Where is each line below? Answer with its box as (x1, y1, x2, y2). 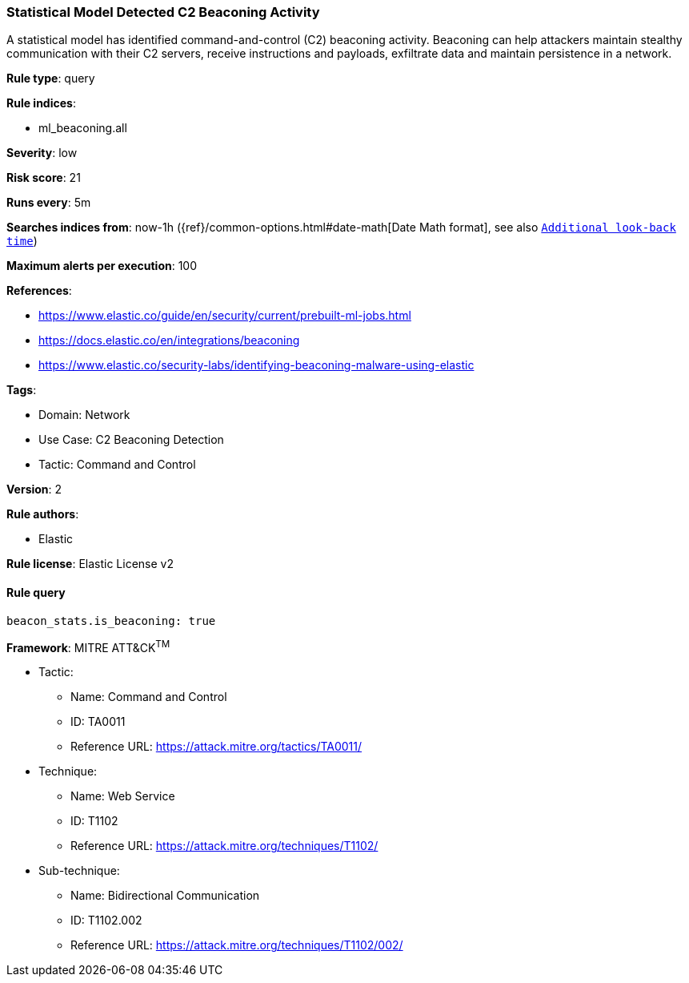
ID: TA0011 (70, 715, 126, 729)
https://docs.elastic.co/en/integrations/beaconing (38, 333, 300, 348)
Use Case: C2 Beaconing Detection (38, 433, 224, 447)
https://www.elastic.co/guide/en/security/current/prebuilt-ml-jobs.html (38, 308, 411, 323)
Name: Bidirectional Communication (70, 888, 260, 903)
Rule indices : (6, 96, 76, 111)
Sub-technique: (38, 864, 120, 878)
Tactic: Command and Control (38, 457, 196, 472)
